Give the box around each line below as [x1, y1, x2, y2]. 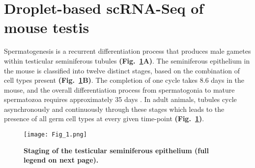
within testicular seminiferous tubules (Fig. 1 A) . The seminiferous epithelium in [4, 55, 250, 66]
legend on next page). [24, 155, 99, 165]
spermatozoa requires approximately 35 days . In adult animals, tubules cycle [4, 94, 237, 104]
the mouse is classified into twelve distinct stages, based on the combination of [4, 65, 240, 75]
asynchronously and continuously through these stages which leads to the [4, 103, 225, 114]
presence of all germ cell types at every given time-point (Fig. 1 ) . [4, 113, 204, 124]
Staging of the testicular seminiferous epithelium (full [24, 145, 209, 155]
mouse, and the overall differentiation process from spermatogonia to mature [4, 84, 235, 95]
